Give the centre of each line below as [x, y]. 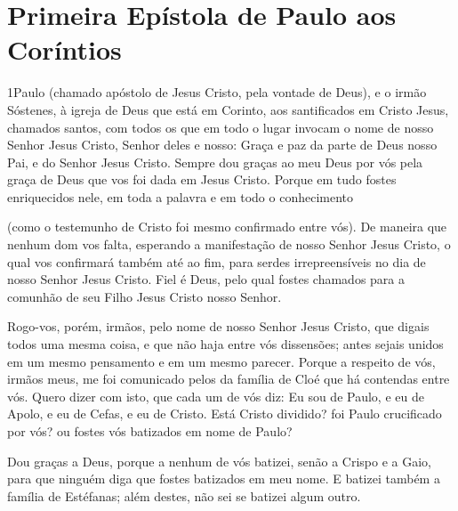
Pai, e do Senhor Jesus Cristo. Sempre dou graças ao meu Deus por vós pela [215, 162]
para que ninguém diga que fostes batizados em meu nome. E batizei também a [224, 479]
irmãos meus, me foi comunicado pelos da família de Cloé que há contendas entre [229, 379]
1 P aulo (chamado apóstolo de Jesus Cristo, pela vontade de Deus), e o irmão [217, 92]
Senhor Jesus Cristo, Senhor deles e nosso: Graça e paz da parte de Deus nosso [222, 145]
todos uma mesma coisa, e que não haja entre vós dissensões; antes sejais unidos [225, 344]
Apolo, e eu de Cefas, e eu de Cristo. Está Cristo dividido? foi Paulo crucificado [225, 414]
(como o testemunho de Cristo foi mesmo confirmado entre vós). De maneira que [227, 227]
